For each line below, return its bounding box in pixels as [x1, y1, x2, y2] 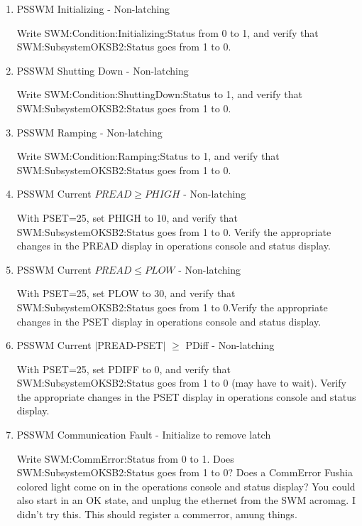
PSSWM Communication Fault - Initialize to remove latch [16, 427, 271, 442]
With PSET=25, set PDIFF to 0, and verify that [16, 361, 231, 376]
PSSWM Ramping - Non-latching [16, 124, 163, 139]
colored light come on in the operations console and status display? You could [16, 478, 356, 493]
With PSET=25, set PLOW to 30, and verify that [16, 286, 236, 301]
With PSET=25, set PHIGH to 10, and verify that [16, 210, 238, 225]
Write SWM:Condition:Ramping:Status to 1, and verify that [16, 149, 280, 163]
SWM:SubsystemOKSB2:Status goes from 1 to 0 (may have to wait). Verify [16, 375, 346, 390]
